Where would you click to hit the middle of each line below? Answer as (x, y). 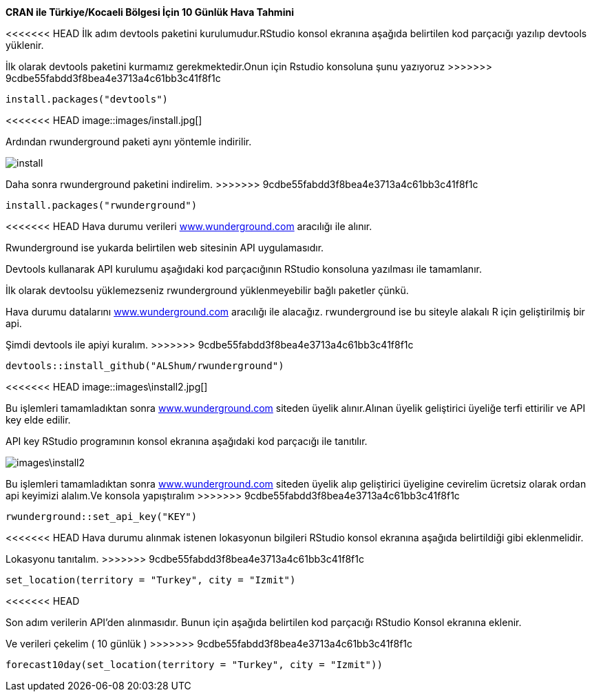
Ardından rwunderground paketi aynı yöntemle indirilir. (129, 142)
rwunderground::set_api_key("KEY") (102, 517)
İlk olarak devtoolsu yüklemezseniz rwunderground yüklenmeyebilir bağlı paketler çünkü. (207, 290)
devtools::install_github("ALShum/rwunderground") (145, 366)
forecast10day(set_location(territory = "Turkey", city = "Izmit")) (194, 665)
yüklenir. (25, 45)
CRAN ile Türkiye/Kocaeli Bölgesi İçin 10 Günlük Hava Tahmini (150, 12)
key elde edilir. (38, 420)
